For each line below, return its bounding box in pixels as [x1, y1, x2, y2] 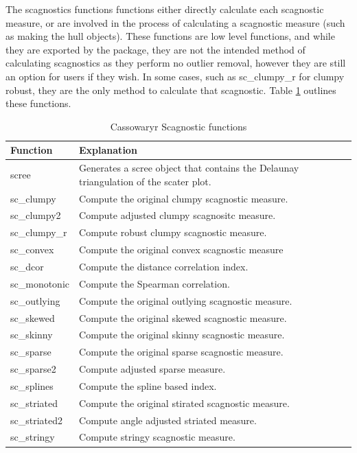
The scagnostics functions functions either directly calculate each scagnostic [5, 2, 324, 16]
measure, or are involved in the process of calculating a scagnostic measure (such [5, 15, 345, 30]
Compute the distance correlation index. [79, 259, 249, 273]
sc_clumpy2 [10, 208, 61, 222]
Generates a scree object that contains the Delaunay [79, 161, 299, 175]
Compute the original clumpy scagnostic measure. [79, 191, 288, 205]
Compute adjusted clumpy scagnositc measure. [79, 208, 276, 222]
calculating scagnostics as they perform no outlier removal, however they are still [5, 56, 346, 70]
